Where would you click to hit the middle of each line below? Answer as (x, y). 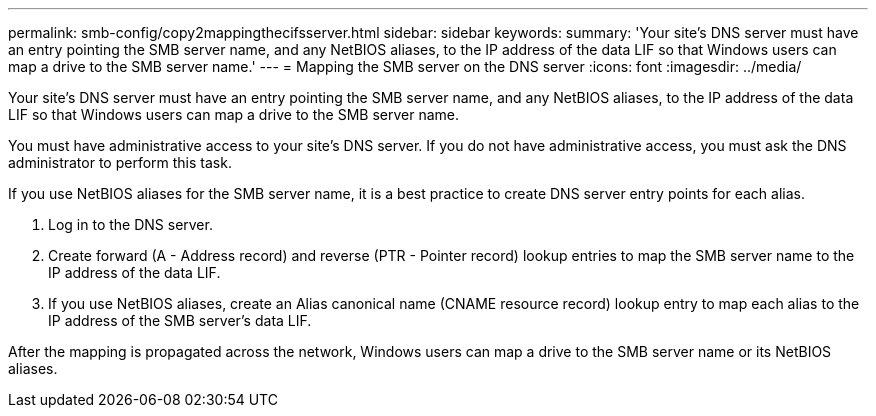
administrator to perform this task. (120, 162)
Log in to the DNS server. (130, 224)
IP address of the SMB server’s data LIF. (180, 320)
